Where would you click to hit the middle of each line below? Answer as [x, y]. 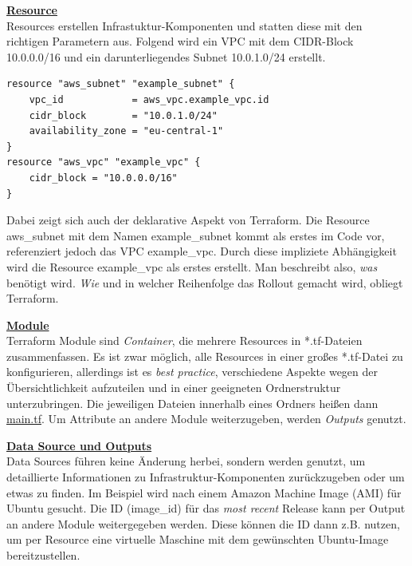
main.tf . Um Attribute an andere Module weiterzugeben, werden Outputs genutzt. [206, 419]
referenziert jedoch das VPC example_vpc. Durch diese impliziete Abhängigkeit [202, 251]
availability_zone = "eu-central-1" [126, 131]
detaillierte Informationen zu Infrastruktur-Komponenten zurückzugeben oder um [206, 477]
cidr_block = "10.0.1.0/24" [123, 115]
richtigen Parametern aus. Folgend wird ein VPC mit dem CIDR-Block [180, 41]
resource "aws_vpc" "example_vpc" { [104, 162]
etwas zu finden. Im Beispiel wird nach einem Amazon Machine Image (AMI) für [204, 492]
